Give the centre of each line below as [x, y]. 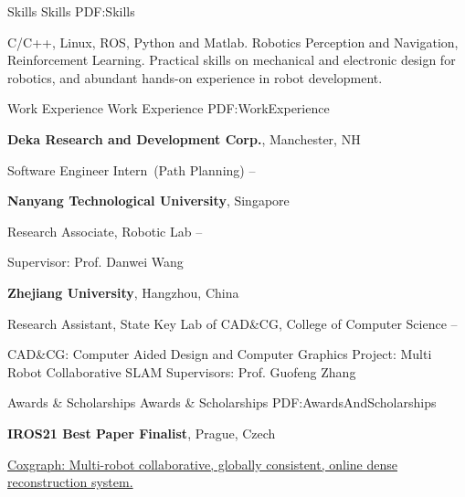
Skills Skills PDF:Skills [71, 11]
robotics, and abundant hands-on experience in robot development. [195, 77]
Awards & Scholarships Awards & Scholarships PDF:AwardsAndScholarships [222, 402]
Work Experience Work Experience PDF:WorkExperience [169, 108]
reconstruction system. [70, 482]
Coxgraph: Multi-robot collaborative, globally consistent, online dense [203, 464]
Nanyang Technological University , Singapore [148, 201]
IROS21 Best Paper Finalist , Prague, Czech [142, 433]
